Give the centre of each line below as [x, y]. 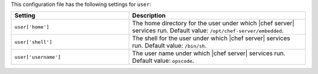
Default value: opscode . [163, 60]
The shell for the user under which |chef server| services [211, 38]
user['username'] [38, 57]
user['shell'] [33, 42]
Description [149, 16]
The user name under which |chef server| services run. [209, 53]
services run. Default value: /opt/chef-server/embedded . [208, 31]
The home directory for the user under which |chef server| [213, 23]
